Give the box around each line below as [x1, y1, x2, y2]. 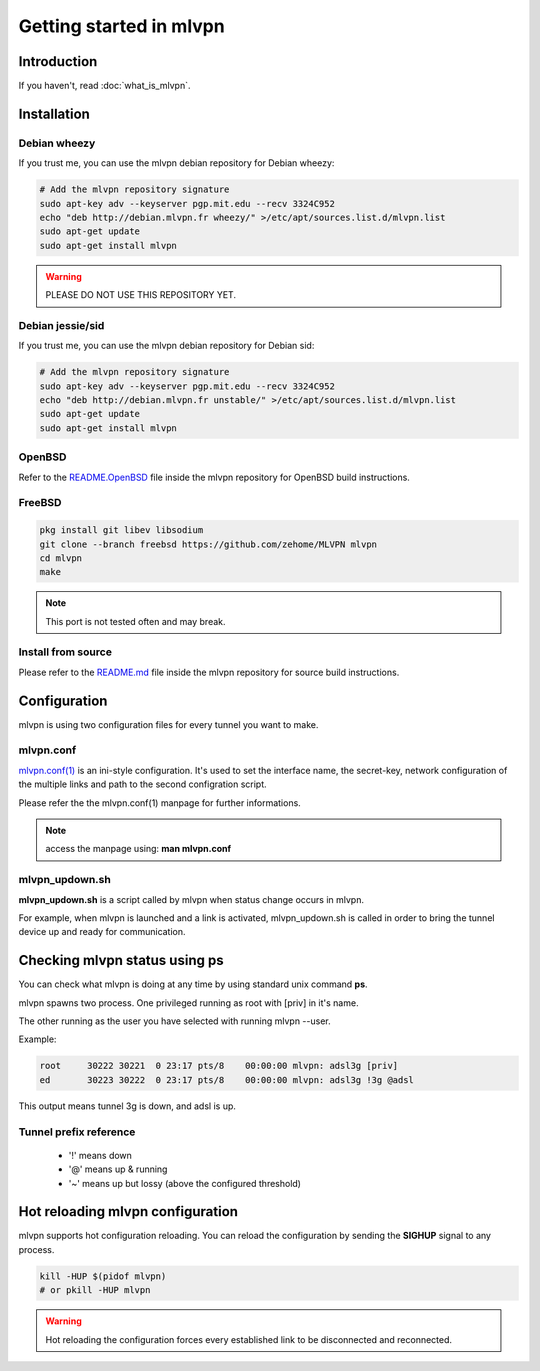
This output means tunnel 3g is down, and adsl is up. [18, 1100, 237, 1112]
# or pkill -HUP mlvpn [39, 1285, 151, 1296]
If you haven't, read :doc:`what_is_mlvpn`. [18, 80, 191, 92]
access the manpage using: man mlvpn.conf [45, 843, 232, 855]
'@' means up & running [68, 1163, 168, 1175]
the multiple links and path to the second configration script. [18, 778, 267, 790]
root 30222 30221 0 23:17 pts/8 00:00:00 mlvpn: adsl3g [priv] [39, 1060, 399, 1072]
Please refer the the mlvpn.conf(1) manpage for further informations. [18, 796, 302, 809]
